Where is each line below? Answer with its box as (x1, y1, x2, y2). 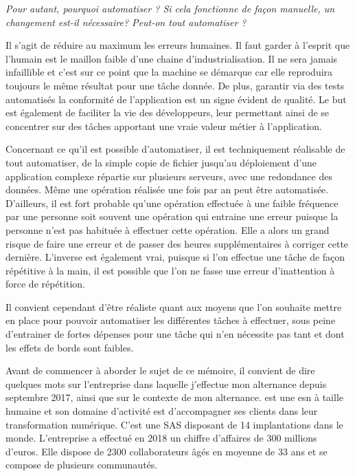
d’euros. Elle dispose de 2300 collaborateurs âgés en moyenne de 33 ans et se (5, 444, 328, 458)
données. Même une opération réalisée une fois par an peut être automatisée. (5, 182, 329, 197)
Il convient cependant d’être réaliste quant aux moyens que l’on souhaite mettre (5, 299, 342, 314)
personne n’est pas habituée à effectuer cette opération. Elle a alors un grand (5, 222, 330, 237)
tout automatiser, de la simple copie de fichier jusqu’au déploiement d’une (5, 155, 317, 169)
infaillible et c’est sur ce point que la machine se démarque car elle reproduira (5, 65, 333, 79)
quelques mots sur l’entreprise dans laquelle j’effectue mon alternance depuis (5, 376, 327, 391)
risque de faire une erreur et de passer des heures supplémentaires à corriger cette (5, 236, 349, 250)
